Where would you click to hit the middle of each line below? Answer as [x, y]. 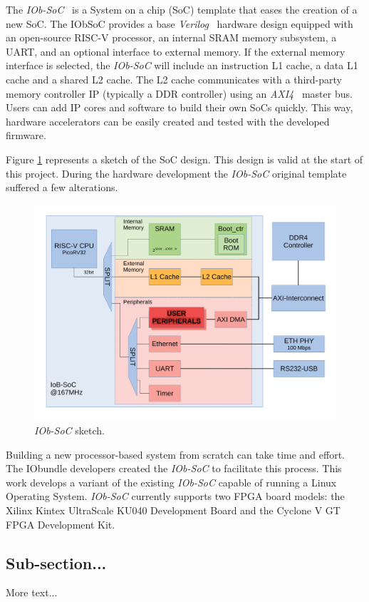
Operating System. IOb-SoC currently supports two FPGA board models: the [175, 496]
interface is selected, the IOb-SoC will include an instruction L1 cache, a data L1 [182, 65]
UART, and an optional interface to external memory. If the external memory [176, 51]
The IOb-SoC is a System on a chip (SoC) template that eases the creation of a [182, 9]
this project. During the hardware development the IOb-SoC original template [176, 173]
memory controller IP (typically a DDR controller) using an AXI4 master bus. [179, 93]
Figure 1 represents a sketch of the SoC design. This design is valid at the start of [184, 159]
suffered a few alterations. [62, 187]
